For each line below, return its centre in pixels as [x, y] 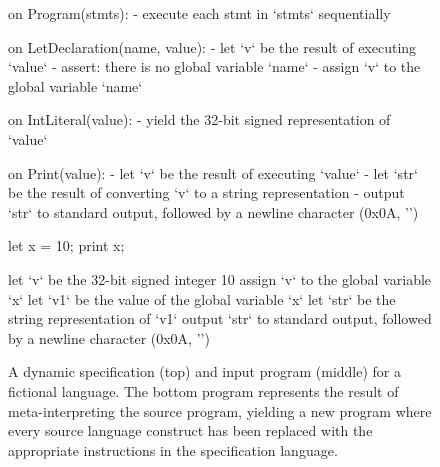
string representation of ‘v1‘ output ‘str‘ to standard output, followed [220, 318]
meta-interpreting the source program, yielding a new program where [220, 410]
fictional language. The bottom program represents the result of [203, 390]
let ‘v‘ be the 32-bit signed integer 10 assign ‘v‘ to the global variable [220, 278]
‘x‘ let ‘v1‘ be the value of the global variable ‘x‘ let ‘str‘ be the [202, 298]
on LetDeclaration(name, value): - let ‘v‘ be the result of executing [212, 46]
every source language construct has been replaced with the [190, 430]
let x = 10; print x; [66, 245]
